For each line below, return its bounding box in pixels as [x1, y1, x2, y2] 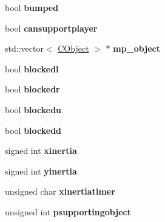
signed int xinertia [5, 144, 77, 157]
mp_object [113, 42, 160, 55]
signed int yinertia [5, 164, 77, 177]
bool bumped [5, 1, 59, 13]
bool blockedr [5, 83, 60, 95]
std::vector [5, 42, 44, 55]
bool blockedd [5, 123, 62, 136]
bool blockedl [5, 62, 59, 75]
